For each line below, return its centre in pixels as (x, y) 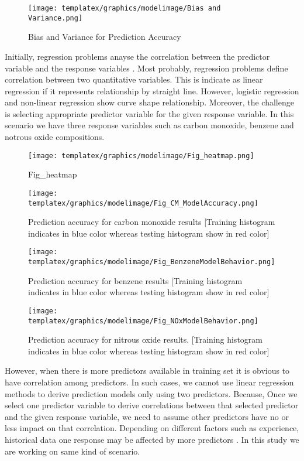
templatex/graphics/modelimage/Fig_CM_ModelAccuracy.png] (143, 203)
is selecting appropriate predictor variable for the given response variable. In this (149, 113)
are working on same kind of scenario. (72, 451)
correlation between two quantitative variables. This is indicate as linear (134, 79)
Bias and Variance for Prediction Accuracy (105, 37)
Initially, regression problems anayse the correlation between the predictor (137, 56)
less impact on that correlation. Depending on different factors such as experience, (152, 428)
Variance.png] (56, 18)
